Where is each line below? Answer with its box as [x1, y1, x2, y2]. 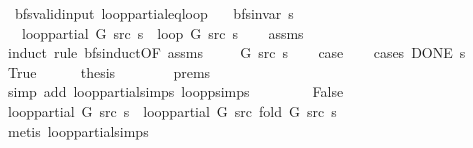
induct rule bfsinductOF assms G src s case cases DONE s [7, 42, 466, 63]
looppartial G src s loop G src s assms [21, 22, 304, 43]
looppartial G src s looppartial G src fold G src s [7, 100, 337, 121]
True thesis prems [7, 61, 211, 82]
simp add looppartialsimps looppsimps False [7, 81, 344, 102]
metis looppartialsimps [7, 120, 149, 141]
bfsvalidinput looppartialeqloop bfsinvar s [14, 3, 294, 23]
